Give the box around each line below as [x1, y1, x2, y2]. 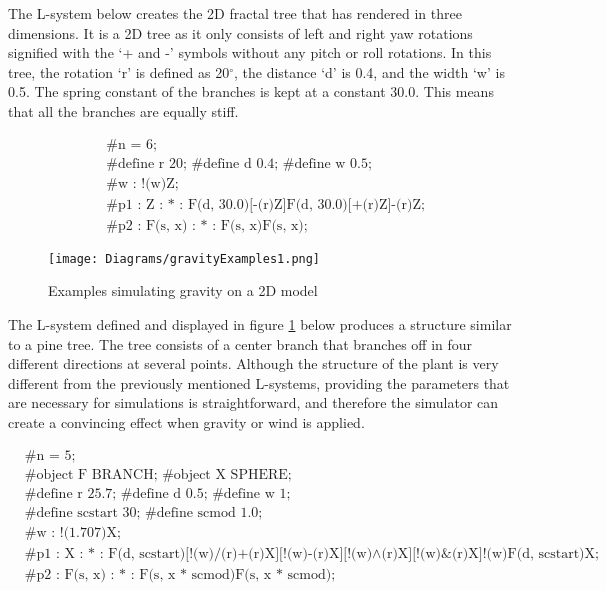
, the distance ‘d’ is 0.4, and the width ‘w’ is [234, 61, 505, 82]
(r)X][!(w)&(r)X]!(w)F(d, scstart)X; [381, 546, 599, 561]
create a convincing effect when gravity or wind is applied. [8, 411, 365, 432]
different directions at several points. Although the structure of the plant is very [8, 353, 499, 374]
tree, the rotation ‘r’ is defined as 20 [8, 61, 230, 82]
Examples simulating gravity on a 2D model [48, 280, 318, 301]
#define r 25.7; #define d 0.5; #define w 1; [24, 486, 291, 501]
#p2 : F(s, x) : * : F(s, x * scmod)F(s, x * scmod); [24, 567, 336, 582]
